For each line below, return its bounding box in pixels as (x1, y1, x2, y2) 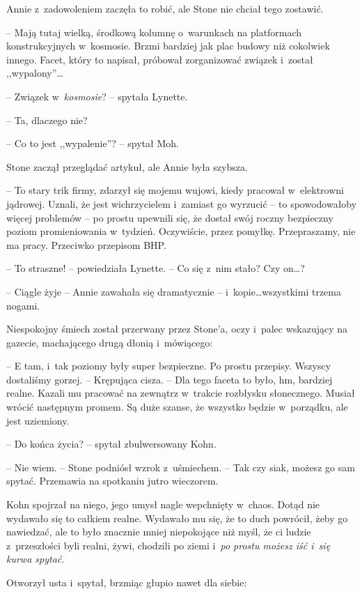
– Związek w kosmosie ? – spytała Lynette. (6, 89, 188, 103)
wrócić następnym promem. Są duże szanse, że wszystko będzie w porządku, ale (6, 399, 348, 414)
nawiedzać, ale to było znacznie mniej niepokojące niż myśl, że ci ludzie (6, 524, 311, 539)
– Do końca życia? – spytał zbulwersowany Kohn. (6, 436, 217, 451)
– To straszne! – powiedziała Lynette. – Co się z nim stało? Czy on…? (6, 261, 305, 275)
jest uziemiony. (6, 413, 70, 427)
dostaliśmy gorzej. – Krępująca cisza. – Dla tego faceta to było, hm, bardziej (6, 372, 333, 386)
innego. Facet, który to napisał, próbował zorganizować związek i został (6, 52, 313, 66)
